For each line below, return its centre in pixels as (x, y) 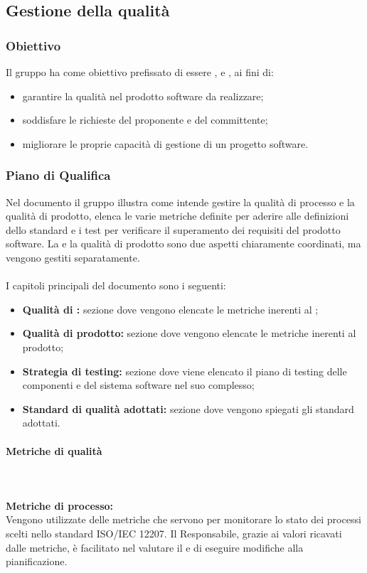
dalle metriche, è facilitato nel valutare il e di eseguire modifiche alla (155, 547)
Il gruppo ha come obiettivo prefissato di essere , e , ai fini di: (140, 72)
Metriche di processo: (60, 505)
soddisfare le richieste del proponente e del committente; (145, 120)
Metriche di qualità (54, 450)
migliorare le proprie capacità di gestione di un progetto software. (165, 143)
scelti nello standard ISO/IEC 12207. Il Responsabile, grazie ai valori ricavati (174, 534)
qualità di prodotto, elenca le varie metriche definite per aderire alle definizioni (177, 216)
